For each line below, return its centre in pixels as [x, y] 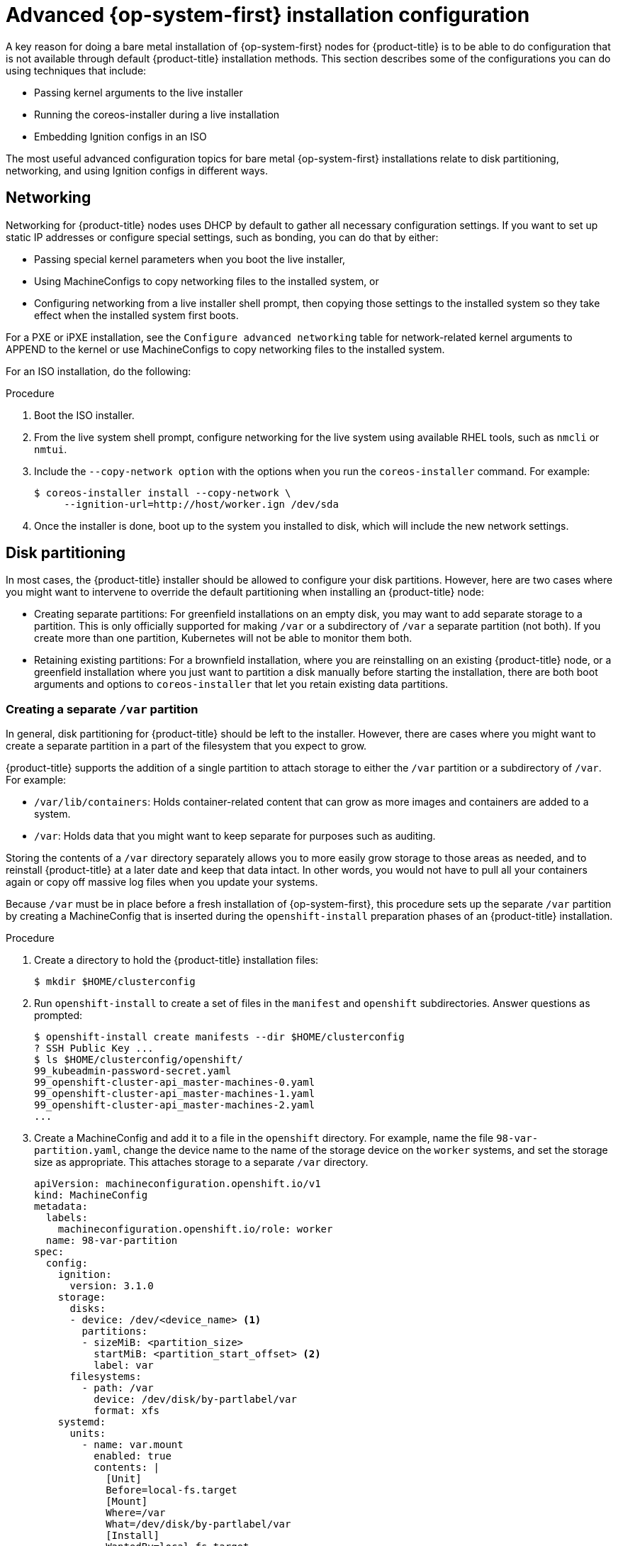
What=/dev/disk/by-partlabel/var [198, 1524]
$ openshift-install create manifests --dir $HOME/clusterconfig [219, 1037]
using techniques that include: [76, 70]
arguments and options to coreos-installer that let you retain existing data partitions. [241, 684]
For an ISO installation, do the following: [99, 371]
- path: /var [118, 1388]
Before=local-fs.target [172, 1490]
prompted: [58, 1016]
